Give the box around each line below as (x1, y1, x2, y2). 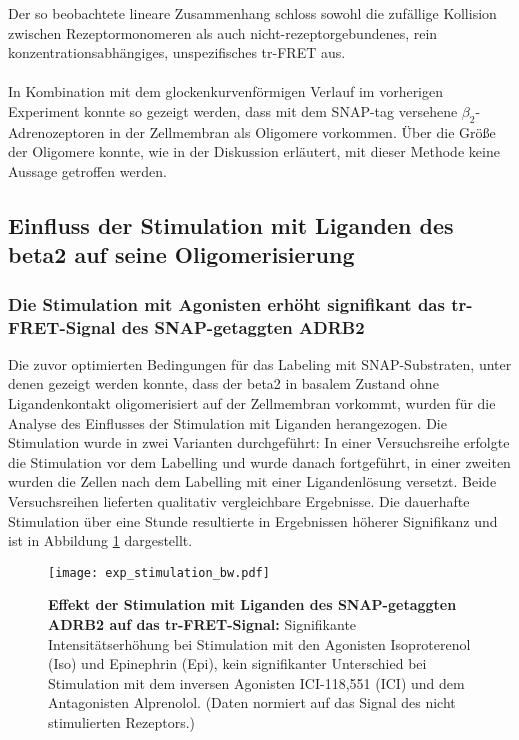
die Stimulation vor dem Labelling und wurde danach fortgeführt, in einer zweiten (8, 451, 511, 472)
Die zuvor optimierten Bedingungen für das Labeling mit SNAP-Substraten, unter (8, 353, 512, 374)
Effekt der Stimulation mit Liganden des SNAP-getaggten (48, 594, 457, 615)
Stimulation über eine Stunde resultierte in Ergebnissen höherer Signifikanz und (8, 510, 498, 531)
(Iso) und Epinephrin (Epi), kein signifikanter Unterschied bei (48, 653, 427, 674)
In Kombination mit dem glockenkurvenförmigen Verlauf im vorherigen (8, 81, 444, 102)
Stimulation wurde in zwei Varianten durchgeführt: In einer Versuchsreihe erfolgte (8, 432, 510, 453)
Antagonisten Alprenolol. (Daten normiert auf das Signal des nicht (48, 692, 456, 713)
